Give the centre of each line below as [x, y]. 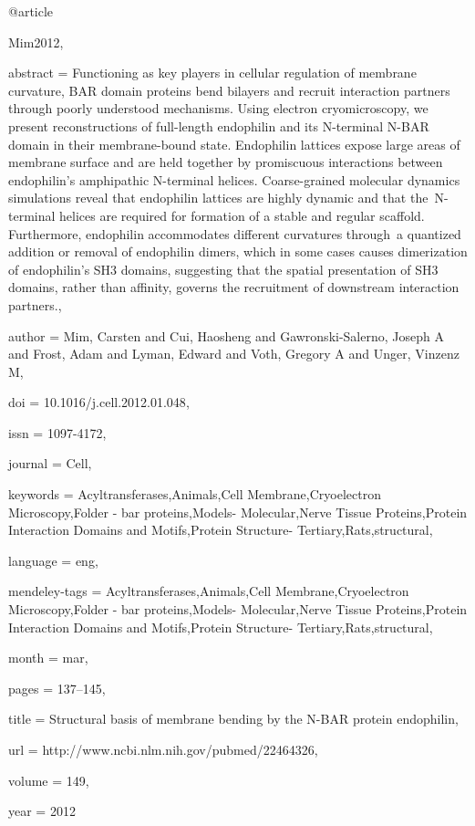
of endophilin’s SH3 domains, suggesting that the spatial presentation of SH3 [223, 269]
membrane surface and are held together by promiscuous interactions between [226, 162]
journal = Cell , [50, 463]
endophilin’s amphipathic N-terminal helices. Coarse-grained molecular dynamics [234, 179]
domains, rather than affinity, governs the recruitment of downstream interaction [234, 287]
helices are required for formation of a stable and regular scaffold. [242, 215]
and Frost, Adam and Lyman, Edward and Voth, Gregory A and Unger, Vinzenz [234, 354]
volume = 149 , [49, 780]
